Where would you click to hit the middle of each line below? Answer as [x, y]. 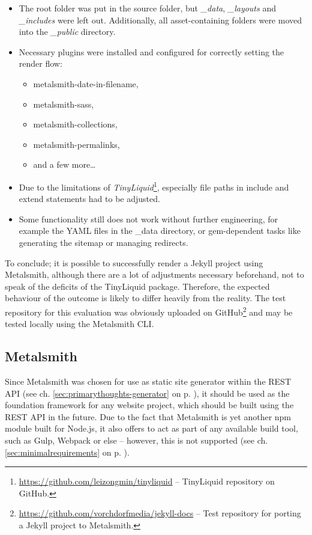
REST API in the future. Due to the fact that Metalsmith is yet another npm [148, 416]
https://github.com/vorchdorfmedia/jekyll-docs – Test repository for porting [160, 513]
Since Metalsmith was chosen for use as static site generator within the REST [148, 381]
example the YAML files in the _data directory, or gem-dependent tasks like [160, 231]
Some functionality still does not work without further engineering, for [148, 219]
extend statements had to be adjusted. [89, 199]
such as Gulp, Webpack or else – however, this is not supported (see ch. [136, 440]
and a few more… [64, 164]
